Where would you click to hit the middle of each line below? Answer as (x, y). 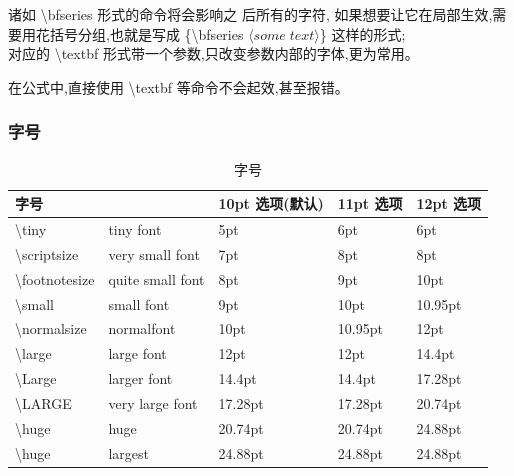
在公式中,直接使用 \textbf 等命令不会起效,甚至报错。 (178, 86)
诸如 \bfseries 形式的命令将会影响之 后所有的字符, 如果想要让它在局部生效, (250, 14)
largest (128, 452)
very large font (153, 402)
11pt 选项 (370, 203)
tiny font (135, 229)
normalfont (142, 328)
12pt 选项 (449, 203)
